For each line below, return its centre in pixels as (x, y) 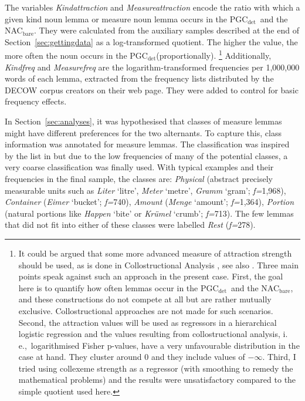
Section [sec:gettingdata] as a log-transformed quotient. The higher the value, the (151, 41)
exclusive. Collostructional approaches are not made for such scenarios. (146, 310)
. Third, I (279, 357)
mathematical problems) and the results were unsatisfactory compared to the (157, 380)
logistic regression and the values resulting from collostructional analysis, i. (153, 334)
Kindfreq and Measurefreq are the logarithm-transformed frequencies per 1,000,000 (152, 67)
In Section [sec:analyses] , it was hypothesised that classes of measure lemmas (143, 121)
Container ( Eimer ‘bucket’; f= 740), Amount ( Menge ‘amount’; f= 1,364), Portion (150, 202)
